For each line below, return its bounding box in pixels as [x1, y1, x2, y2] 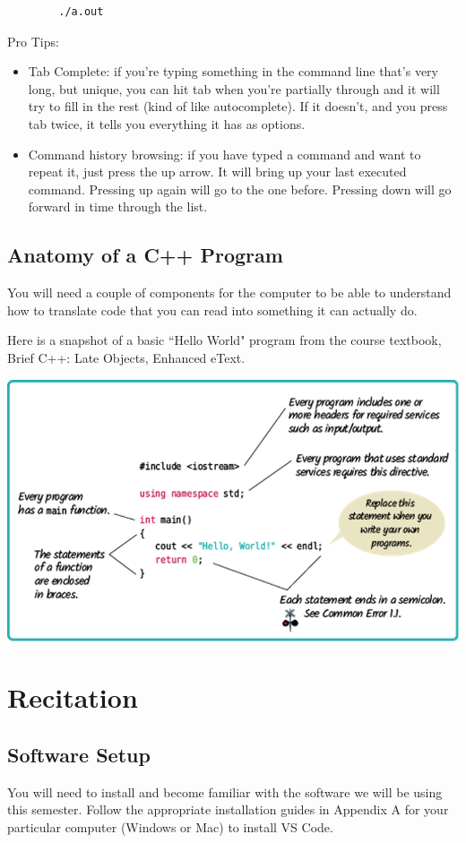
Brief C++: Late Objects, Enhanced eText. [7, 348, 246, 366]
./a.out [58, 5, 104, 18]
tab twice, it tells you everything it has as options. [28, 114, 306, 133]
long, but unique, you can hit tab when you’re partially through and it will [28, 79, 440, 98]
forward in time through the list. [28, 197, 208, 216]
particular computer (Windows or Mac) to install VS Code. [7, 818, 333, 837]
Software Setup [7, 741, 151, 769]
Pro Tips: [7, 31, 59, 50]
